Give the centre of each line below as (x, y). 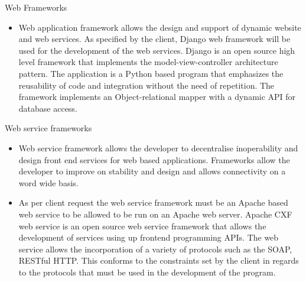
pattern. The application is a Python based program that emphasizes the (151, 73)
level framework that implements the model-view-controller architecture (148, 62)
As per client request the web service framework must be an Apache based (153, 202)
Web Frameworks (36, 7)
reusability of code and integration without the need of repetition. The (147, 85)
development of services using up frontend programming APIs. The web (149, 237)
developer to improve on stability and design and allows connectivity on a (152, 171)
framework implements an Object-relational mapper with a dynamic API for (157, 97)
